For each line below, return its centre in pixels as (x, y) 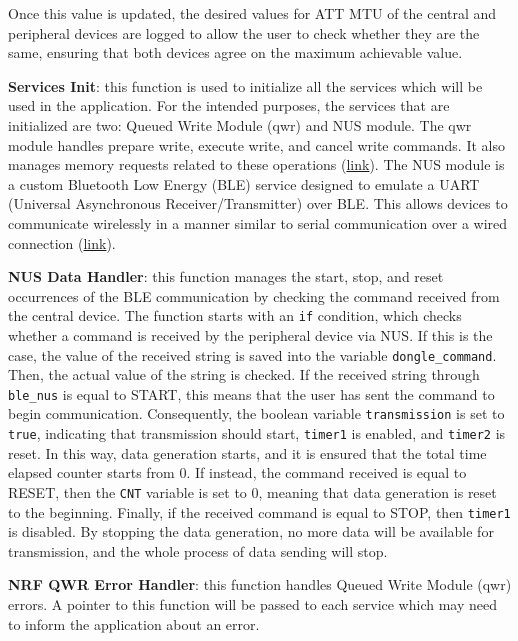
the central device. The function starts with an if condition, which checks (235, 315)
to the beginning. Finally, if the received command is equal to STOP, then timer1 (259, 511)
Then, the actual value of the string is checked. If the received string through (244, 374)
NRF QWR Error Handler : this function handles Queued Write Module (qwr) (260, 584)
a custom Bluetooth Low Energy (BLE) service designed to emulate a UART (244, 183)
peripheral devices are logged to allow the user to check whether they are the (244, 32)
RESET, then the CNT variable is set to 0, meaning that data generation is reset (252, 491)
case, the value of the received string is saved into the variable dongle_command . (252, 354)
